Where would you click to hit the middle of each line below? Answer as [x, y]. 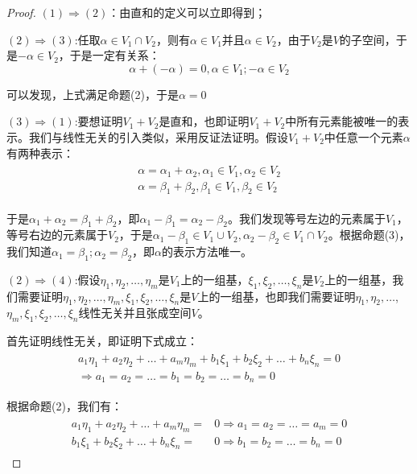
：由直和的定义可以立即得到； [187, 12]
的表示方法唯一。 [207, 251]
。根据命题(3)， [369, 235]
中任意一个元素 [363, 136]
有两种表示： [40, 153]
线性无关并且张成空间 [135, 313]
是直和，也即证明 [204, 121]
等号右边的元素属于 [57, 235]
